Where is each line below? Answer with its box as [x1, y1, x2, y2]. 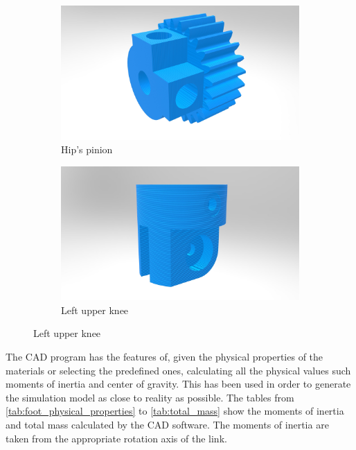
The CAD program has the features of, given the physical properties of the [6, 349, 323, 363]
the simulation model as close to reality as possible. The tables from [6, 390, 294, 404]
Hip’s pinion [61, 142, 113, 157]
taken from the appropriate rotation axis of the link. [6, 431, 227, 445]
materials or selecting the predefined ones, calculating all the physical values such [6, 363, 351, 377]
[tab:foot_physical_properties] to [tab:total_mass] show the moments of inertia [6, 404, 344, 418]
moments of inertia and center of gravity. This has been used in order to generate [6, 377, 351, 391]
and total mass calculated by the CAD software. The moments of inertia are [6, 417, 329, 431]
